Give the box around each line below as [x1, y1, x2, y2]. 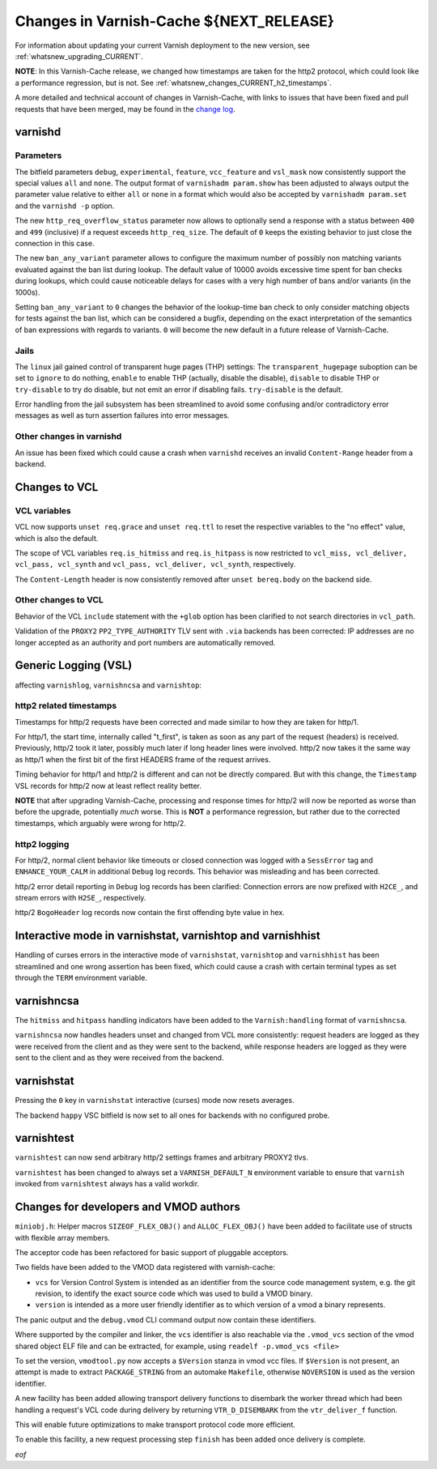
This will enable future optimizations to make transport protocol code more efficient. [15, 1420, 295, 1429]
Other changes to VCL [15, 594, 104, 606]
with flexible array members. [15, 1233, 111, 1242]
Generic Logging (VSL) [15, 658, 133, 672]
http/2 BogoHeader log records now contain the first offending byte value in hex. [15, 908, 285, 918]
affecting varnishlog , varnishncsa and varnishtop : [15, 680, 202, 690]
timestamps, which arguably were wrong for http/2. [15, 818, 186, 828]
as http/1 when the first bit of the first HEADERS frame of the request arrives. [15, 754, 271, 764]
